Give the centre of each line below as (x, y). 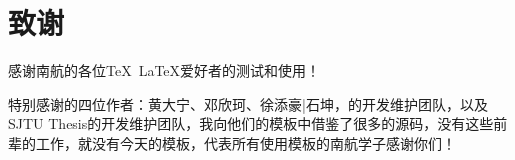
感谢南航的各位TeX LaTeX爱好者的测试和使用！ (164, 70)
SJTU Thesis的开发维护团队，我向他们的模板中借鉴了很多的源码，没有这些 (251, 123)
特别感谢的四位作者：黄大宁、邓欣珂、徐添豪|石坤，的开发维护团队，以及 (248, 103)
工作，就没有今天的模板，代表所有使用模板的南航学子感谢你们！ (245, 142)
